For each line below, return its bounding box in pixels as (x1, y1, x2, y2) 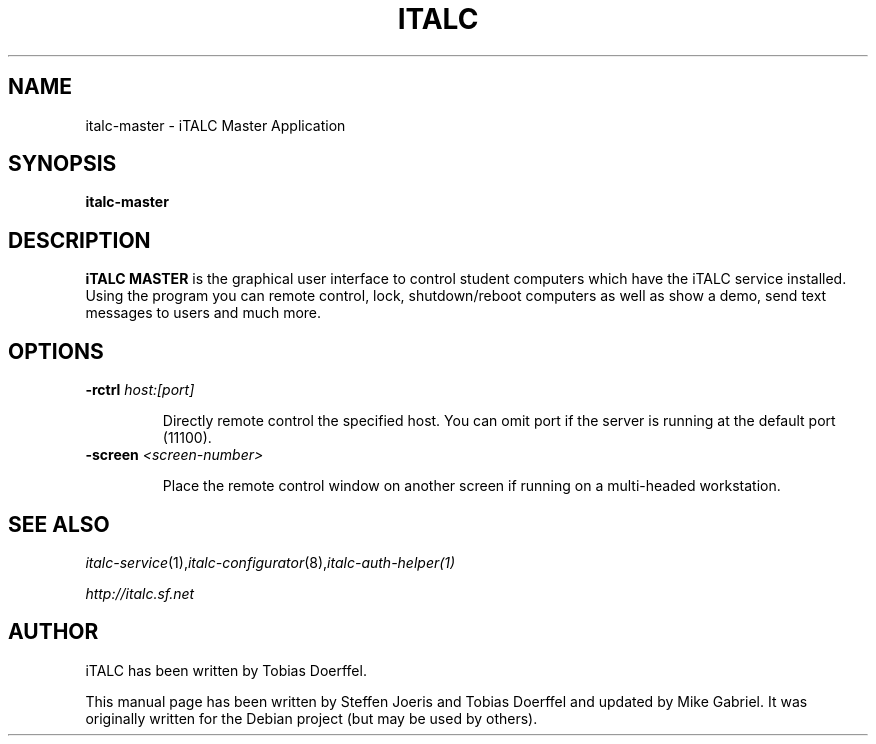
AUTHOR (8, 619, 99, 645)
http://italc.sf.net (85, 584, 195, 602)
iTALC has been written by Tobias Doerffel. (85, 661, 367, 679)
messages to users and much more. (85, 304, 322, 322)
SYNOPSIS (8, 151, 117, 177)
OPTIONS (8, 338, 104, 364)
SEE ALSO (8, 511, 110, 537)
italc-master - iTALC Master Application (85, 116, 346, 134)
